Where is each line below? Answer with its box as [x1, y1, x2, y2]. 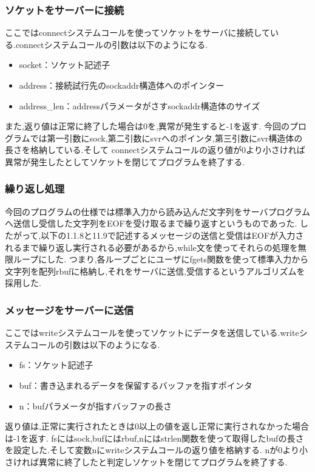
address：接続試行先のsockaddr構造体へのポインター [19, 79, 225, 91]
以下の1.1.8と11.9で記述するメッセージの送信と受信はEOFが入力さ [41, 228, 304, 241]
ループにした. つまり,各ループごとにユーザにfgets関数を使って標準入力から [13, 253, 309, 265]
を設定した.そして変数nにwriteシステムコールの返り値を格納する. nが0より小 [5, 443, 308, 456]
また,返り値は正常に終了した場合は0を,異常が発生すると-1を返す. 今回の [5, 120, 290, 132]
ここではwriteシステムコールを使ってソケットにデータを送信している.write [5, 326, 299, 339]
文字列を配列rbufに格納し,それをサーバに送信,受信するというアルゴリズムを [5, 264, 305, 277]
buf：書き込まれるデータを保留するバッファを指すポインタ [19, 378, 252, 391]
